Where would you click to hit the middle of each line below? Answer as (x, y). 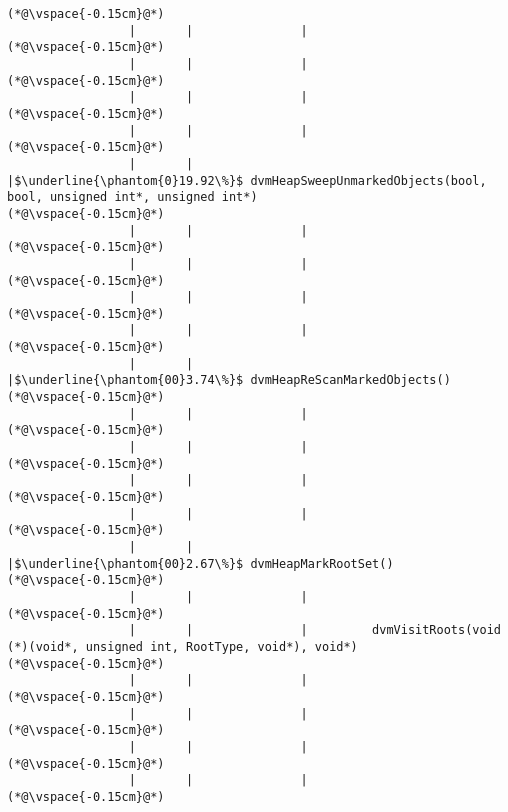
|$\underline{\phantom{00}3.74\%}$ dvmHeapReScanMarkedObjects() (229, 380)
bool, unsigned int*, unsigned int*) (132, 197)
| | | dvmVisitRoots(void (314, 630)
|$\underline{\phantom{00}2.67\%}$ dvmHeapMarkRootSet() (200, 563)
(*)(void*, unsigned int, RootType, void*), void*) (182, 646)
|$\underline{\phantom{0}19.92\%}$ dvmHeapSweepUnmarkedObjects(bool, (247, 180)
